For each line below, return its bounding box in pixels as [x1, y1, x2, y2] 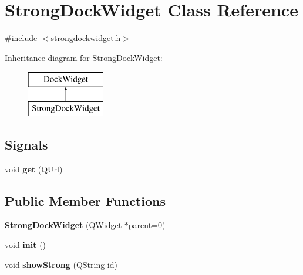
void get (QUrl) [5, 162, 63, 175]
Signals [5, 135, 48, 153]
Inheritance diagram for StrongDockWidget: [5, 51, 163, 63]
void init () [5, 239, 46, 251]
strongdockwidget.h [51, 32, 121, 44]
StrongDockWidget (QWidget [5, 219, 122, 231]
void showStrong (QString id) [5, 258, 117, 270]
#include [5, 32, 38, 44]
